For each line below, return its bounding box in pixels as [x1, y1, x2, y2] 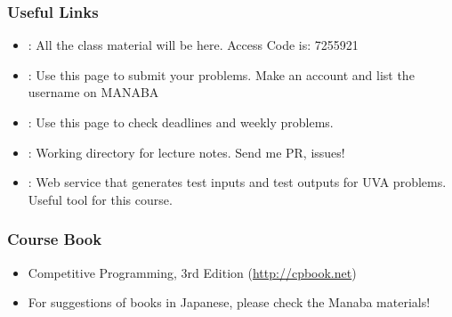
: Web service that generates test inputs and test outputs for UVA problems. [28, 173, 447, 191]
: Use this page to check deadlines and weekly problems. [28, 113, 334, 131]
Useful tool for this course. [28, 190, 173, 208]
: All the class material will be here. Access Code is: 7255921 [28, 36, 359, 54]
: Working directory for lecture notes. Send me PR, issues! [28, 142, 345, 161]
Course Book [7, 228, 102, 250]
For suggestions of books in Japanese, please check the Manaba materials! [28, 293, 431, 312]
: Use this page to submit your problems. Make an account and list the [28, 65, 415, 84]
